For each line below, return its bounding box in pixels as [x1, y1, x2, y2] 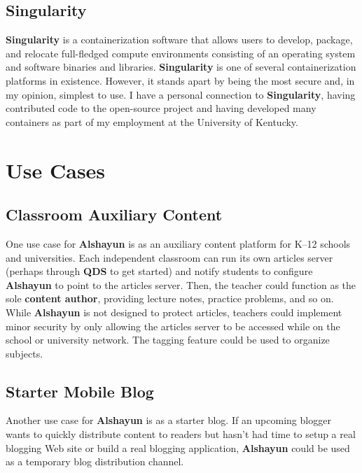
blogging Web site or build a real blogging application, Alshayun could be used [6, 440, 350, 455]
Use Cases [6, 155, 106, 184]
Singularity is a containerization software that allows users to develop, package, [6, 32, 353, 47]
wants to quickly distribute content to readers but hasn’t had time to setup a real [6, 427, 356, 442]
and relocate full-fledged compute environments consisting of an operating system [6, 45, 356, 60]
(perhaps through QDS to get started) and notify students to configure [6, 264, 313, 278]
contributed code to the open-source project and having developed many [6, 101, 316, 115]
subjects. [6, 346, 43, 360]
